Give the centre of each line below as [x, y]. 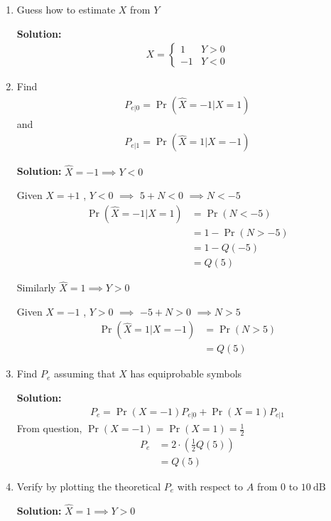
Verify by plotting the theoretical [89, 487]
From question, [49, 428]
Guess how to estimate [66, 9]
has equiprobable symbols [186, 374]
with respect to [210, 487]
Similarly [36, 288]
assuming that [85, 374]
